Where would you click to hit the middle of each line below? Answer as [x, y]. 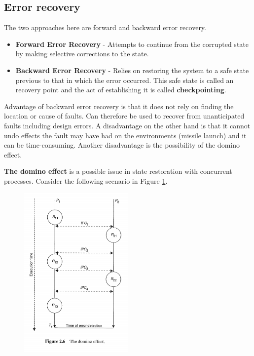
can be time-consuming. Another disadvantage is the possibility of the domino [122, 145]
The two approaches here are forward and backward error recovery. [105, 27]
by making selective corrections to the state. [82, 54]
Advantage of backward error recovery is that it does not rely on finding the [119, 106]
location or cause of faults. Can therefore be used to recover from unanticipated [124, 116]
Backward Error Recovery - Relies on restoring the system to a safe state [132, 70]
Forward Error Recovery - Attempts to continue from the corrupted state [132, 44]
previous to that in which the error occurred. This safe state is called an [125, 80]
